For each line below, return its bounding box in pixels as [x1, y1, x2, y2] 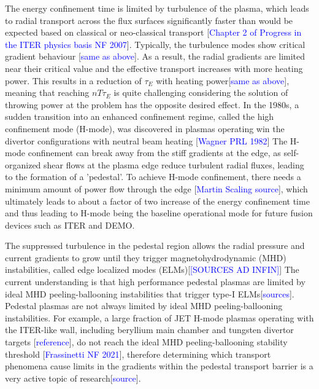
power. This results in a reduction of [5, 74, 142, 87]
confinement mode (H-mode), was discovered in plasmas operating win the [5, 122, 285, 135]
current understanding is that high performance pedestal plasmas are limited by [5, 275, 306, 288]
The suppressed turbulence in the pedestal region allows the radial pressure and [5, 239, 305, 252]
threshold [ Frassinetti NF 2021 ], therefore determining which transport [5, 347, 271, 360]
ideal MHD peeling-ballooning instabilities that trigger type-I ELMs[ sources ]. [5, 287, 294, 300]
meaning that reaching [5, 86, 90, 99]
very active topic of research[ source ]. [5, 371, 141, 384]
